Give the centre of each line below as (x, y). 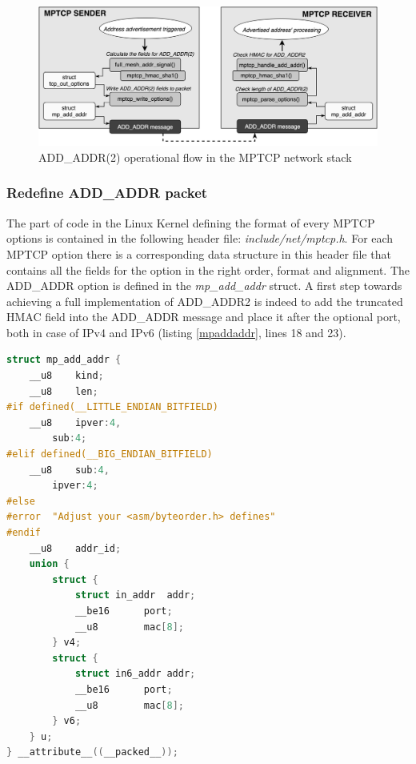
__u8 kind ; (66, 376)
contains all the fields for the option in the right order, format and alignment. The (208, 269)
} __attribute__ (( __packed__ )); (92, 752)
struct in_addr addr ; (135, 595)
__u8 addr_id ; (75, 548)
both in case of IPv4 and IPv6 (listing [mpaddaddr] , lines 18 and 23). (176, 332)
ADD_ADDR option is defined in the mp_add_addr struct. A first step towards (204, 285)
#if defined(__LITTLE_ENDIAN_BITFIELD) (112, 407)
